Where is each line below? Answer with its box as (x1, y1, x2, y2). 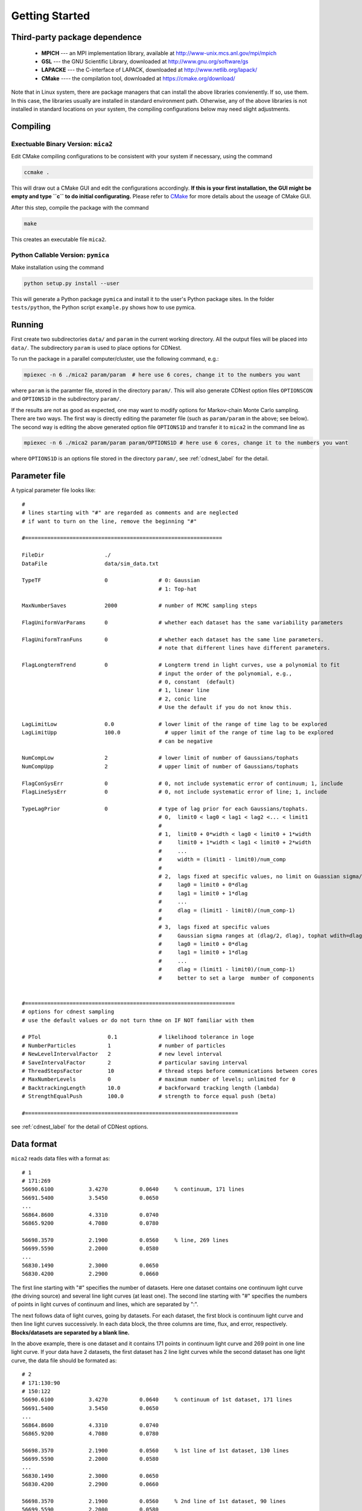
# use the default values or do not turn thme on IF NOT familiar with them (22, 1017, 255, 1024)
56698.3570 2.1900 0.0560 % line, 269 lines (22, 1237, 229, 1243)
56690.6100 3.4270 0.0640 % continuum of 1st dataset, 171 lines (22, 1396, 293, 1403)
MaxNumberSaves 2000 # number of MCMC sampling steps (22, 602, 258, 609)
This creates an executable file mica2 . (11, 236, 107, 243)
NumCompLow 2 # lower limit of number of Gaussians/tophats (22, 754, 299, 762)
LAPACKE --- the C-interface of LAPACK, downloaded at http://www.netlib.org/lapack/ (41, 66, 258, 74)
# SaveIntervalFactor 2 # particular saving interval (22, 1059, 248, 1066)
